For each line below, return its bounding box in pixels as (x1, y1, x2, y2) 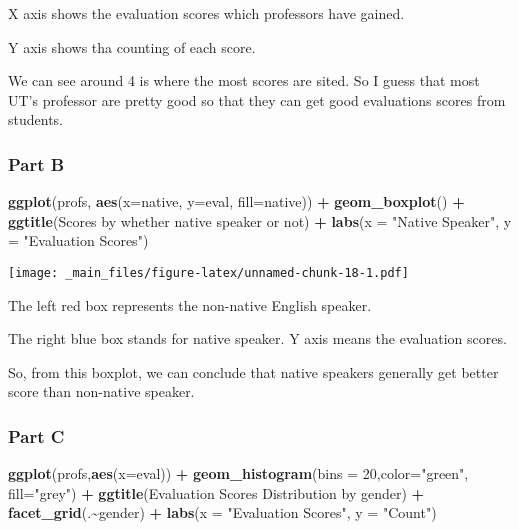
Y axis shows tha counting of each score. (8, 36, 256, 57)
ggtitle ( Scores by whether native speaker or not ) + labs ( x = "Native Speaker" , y (8, 210, 512, 231)
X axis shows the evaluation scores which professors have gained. (8, 3, 405, 23)
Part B (8, 151, 65, 176)
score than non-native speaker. (8, 381, 195, 402)
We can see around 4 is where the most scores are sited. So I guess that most (8, 70, 480, 91)
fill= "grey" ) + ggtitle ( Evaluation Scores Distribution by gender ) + (8, 482, 425, 503)
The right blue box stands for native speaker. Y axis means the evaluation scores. (8, 328, 507, 349)
